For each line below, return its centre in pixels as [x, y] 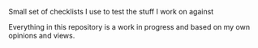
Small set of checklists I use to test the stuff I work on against [111, 12]
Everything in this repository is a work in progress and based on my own [129, 27]
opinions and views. [42, 36]
